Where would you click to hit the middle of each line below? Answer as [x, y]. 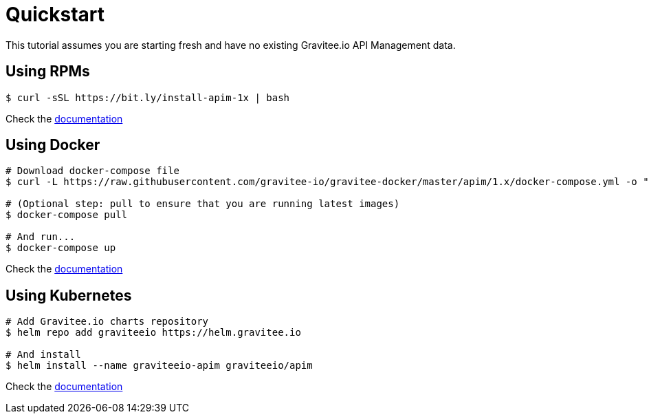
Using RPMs [48, 72]
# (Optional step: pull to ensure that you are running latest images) [203, 204]
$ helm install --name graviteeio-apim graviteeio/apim [159, 366]
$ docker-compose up [61, 248]
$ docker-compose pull [67, 215]
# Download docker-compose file [92, 171]
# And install [43, 355]
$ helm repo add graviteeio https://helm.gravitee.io [153, 333]
